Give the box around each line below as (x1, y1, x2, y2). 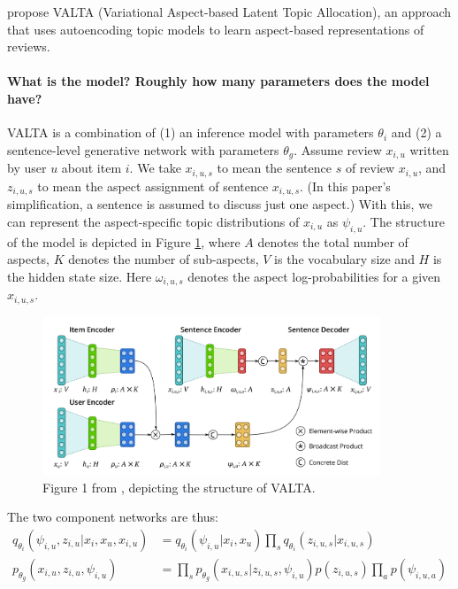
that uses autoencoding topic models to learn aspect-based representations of (7, 19, 424, 38)
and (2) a (391, 123, 442, 142)
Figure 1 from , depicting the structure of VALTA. (42, 477, 316, 496)
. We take (129, 159, 181, 177)
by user (7, 159, 47, 177)
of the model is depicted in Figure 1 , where (7, 232, 240, 251)
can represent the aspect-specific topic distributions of (7, 212, 300, 230)
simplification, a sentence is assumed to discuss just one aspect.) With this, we (7, 195, 433, 213)
